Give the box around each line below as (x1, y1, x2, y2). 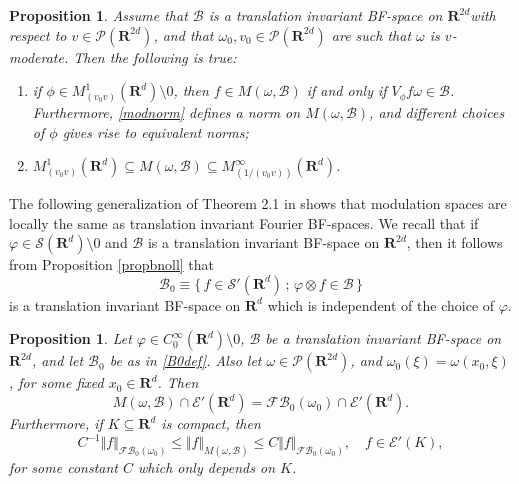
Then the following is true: (73, 46, 237, 67)
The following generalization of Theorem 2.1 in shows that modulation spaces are (9, 193, 507, 214)
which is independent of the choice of (267, 294, 495, 315)
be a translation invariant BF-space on (265, 328, 502, 349)
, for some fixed (9, 372, 104, 393)
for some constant (9, 457, 118, 478)
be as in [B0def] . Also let (109, 350, 262, 371)
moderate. (9, 46, 69, 67)
